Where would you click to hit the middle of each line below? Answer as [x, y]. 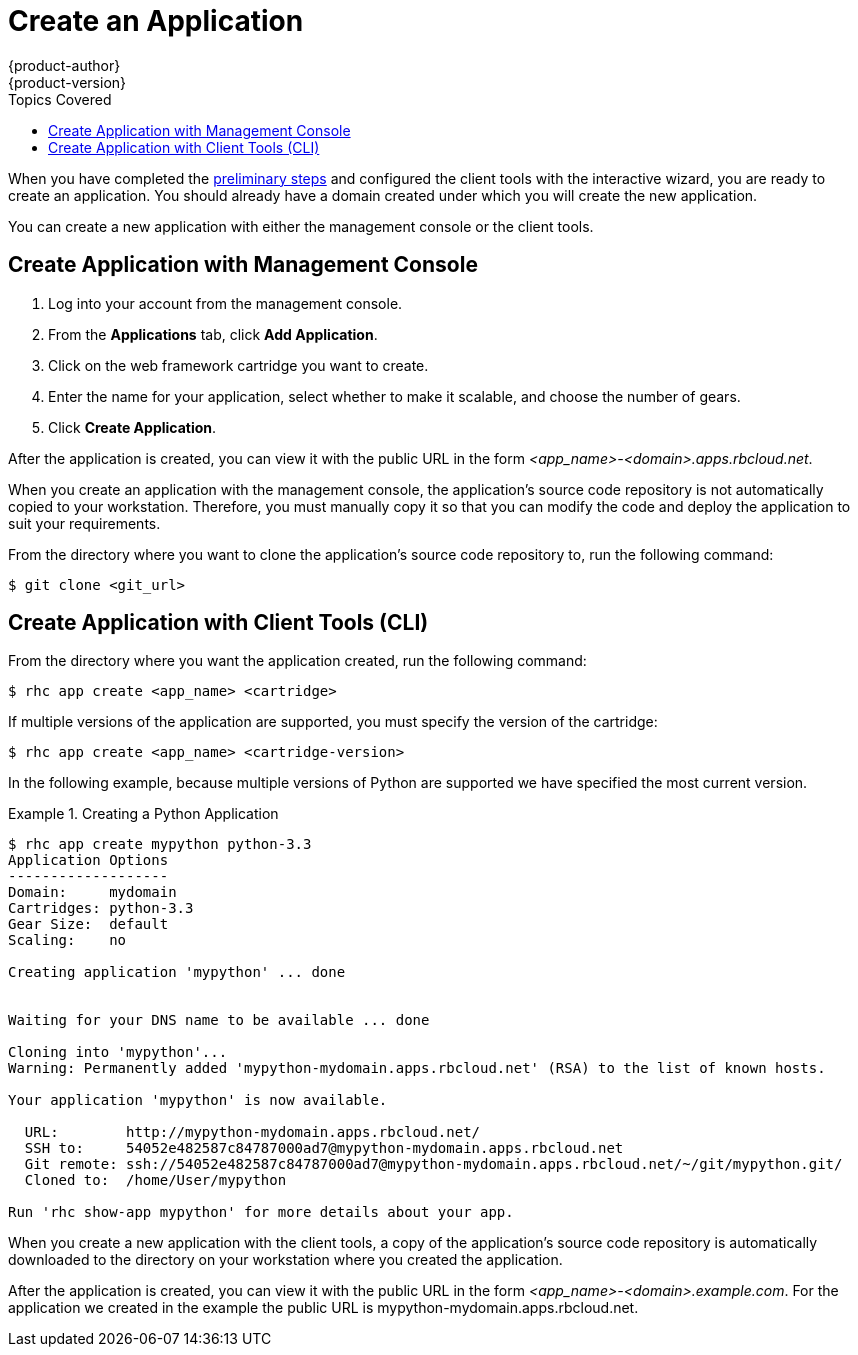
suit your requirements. [84, 523]
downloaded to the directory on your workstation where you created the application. [285, 1260]
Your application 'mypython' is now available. [198, 1100]
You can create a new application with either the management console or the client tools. [301, 226]
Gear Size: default [88, 924]
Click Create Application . [132, 427]
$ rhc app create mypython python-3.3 [160, 844]
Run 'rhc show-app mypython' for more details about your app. [261, 1212]
